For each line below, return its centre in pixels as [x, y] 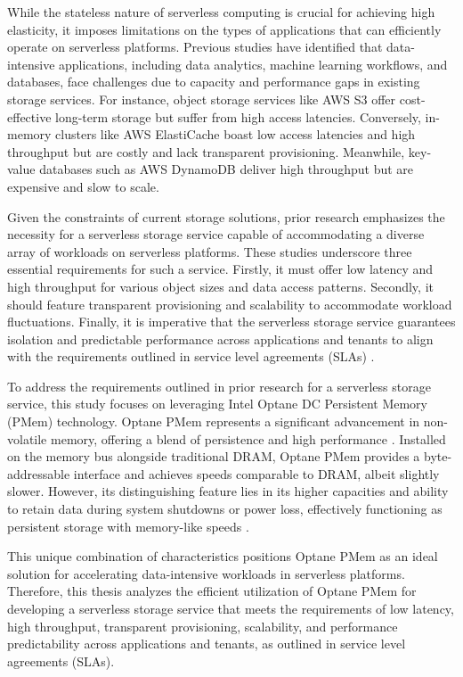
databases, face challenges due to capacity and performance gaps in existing [214, 82]
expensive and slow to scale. [83, 186]
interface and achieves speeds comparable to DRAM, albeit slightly [256, 473]
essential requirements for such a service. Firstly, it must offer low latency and [220, 269]
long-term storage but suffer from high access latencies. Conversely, [238, 116]
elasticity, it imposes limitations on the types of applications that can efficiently [224, 29]
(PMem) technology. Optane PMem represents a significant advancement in [214, 421]
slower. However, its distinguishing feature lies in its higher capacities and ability [228, 491]
